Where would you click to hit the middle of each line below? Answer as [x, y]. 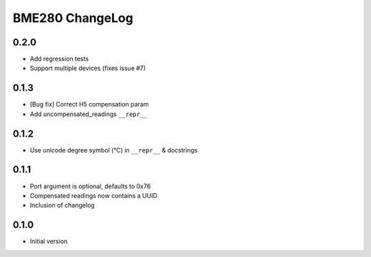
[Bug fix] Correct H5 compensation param [89, 104]
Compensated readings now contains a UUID [94, 195]
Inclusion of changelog [63, 205]
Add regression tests [59, 59]
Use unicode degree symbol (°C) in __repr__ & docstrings [114, 150]
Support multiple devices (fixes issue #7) [88, 68]
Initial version [49, 241]
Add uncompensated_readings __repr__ [89, 114]
